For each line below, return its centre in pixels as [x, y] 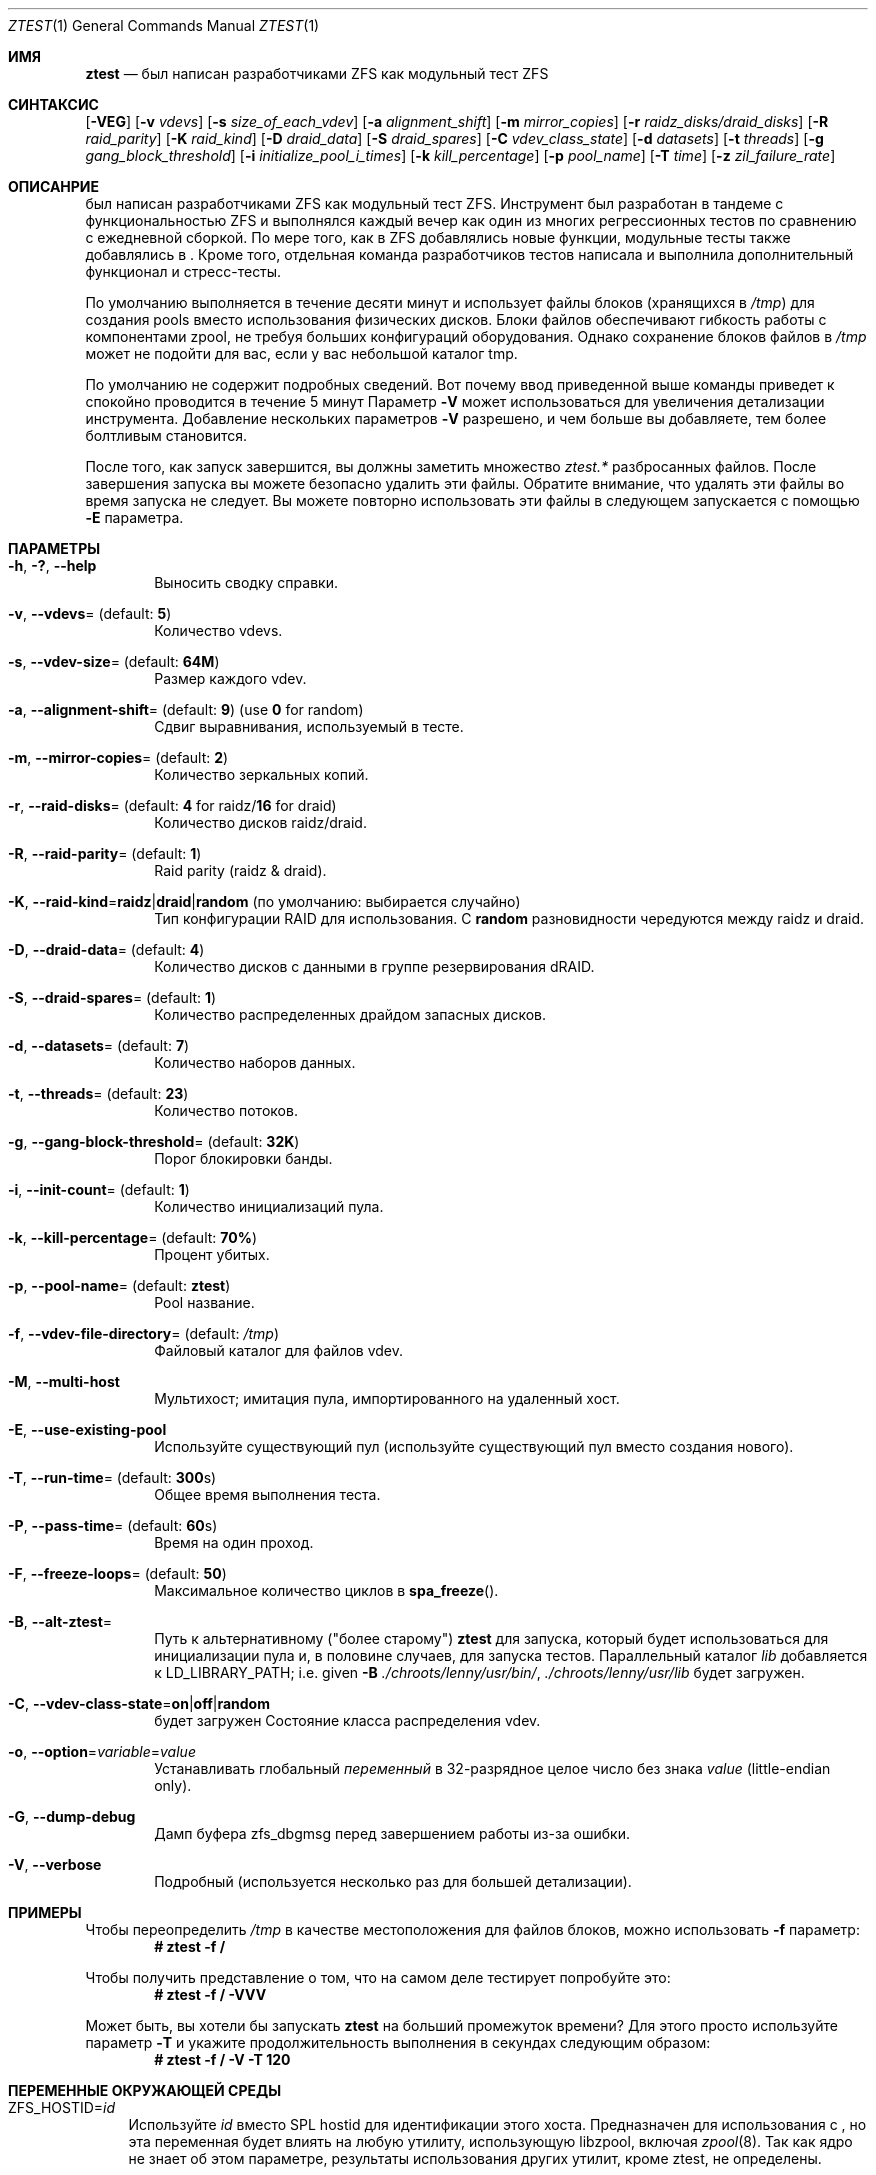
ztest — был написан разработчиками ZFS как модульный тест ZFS [317, 73]
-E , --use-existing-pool [87, 1429]
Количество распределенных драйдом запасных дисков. [350, 1014]
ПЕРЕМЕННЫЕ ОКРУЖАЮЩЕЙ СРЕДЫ [144, 2090]
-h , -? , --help [52, 565]
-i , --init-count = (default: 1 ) [99, 1189]
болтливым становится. [166, 435]
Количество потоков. [226, 1110]
